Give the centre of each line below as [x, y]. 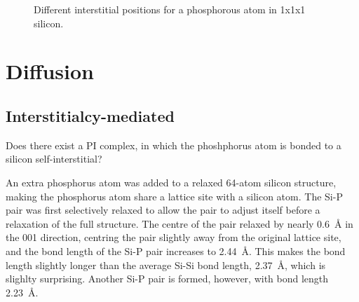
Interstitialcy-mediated [90, 115]
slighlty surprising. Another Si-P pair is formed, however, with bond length [167, 279]
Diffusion [50, 71]
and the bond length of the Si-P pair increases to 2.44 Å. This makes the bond [176, 250]
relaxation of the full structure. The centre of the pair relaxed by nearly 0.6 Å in [179, 223]
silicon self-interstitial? [54, 159]
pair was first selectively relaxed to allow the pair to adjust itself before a [163, 210]
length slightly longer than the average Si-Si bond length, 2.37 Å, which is [166, 265]
